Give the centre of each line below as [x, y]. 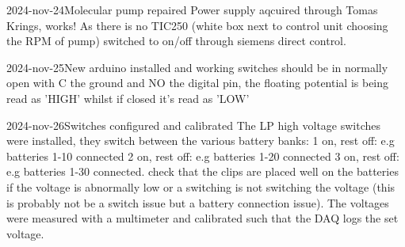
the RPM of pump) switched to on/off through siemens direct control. [176, 41]
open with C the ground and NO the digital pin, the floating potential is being [198, 83]
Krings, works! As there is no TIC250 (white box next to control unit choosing [197, 25]
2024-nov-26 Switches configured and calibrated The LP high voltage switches [194, 125]
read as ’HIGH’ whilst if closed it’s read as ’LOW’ [128, 98]
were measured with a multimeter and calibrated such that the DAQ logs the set [202, 218]
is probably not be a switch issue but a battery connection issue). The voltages [198, 202]
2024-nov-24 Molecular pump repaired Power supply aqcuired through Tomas [192, 9]
